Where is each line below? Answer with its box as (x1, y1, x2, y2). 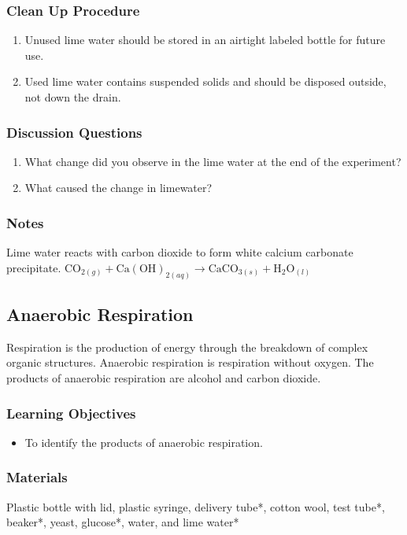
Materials (6, 467, 68, 487)
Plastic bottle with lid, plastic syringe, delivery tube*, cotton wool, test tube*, (6, 498, 385, 515)
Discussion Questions (6, 122, 142, 142)
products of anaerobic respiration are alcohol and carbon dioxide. (6, 370, 321, 386)
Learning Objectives (6, 403, 136, 422)
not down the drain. (24, 89, 121, 105)
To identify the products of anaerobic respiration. (24, 434, 263, 450)
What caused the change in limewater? (24, 179, 213, 196)
